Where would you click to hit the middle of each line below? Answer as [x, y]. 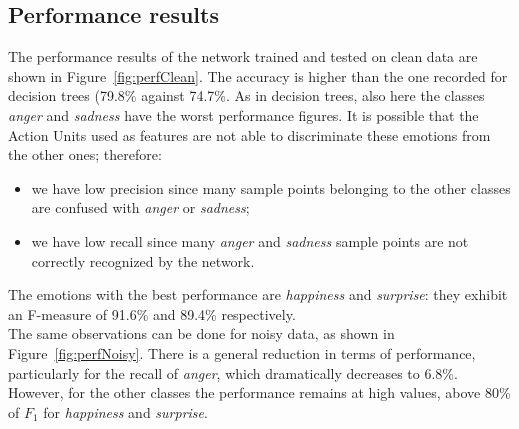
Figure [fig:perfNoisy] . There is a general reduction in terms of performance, [242, 352]
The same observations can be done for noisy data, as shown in [201, 333]
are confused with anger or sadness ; [140, 207]
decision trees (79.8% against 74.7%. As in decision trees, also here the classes [246, 95]
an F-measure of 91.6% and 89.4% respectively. [152, 313]
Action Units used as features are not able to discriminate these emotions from [249, 134]
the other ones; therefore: [85, 154]
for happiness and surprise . [125, 411]
